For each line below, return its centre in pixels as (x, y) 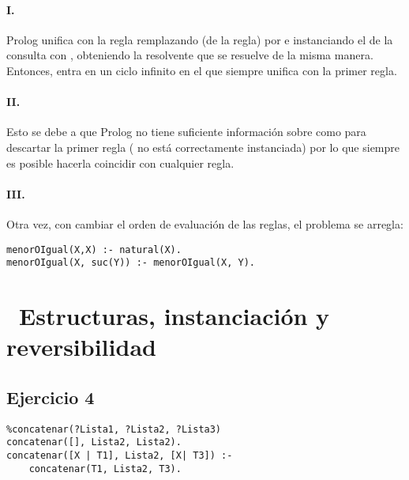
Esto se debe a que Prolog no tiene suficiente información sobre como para (186, 132)
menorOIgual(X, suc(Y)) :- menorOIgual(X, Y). (131, 263)
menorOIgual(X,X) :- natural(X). (94, 249)
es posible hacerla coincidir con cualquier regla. (120, 163)
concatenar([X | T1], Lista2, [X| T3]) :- (120, 455)
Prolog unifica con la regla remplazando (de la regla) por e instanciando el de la (200, 39)
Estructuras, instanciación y (174, 316)
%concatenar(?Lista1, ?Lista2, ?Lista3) (114, 429)
